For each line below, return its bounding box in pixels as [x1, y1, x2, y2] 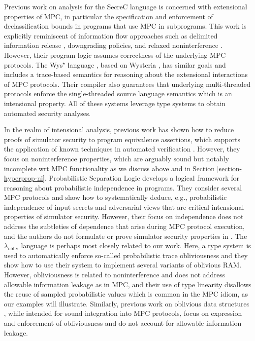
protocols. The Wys [4, 59, 63, 70]
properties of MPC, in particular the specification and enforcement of [4, 11, 213, 21]
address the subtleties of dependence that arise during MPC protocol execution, [4, 221, 245, 231]
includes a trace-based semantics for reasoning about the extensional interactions [4, 69, 248, 79]
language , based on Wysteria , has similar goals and [67, 59, 226, 70]
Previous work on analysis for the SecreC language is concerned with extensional [4, 1, 247, 11]
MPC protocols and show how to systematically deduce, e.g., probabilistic [4, 192, 227, 202]
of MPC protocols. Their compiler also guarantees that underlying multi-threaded [4, 78, 251, 89]
